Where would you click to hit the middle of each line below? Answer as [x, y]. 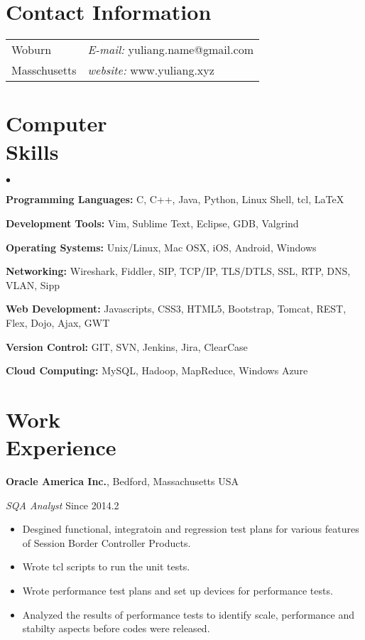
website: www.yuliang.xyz [151, 70]
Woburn [32, 50]
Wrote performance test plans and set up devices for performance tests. [178, 591]
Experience [61, 447]
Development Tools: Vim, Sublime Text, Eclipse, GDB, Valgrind [152, 223]
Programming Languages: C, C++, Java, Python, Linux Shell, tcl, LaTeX [175, 199]
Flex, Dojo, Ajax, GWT [58, 322]
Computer [56, 123]
